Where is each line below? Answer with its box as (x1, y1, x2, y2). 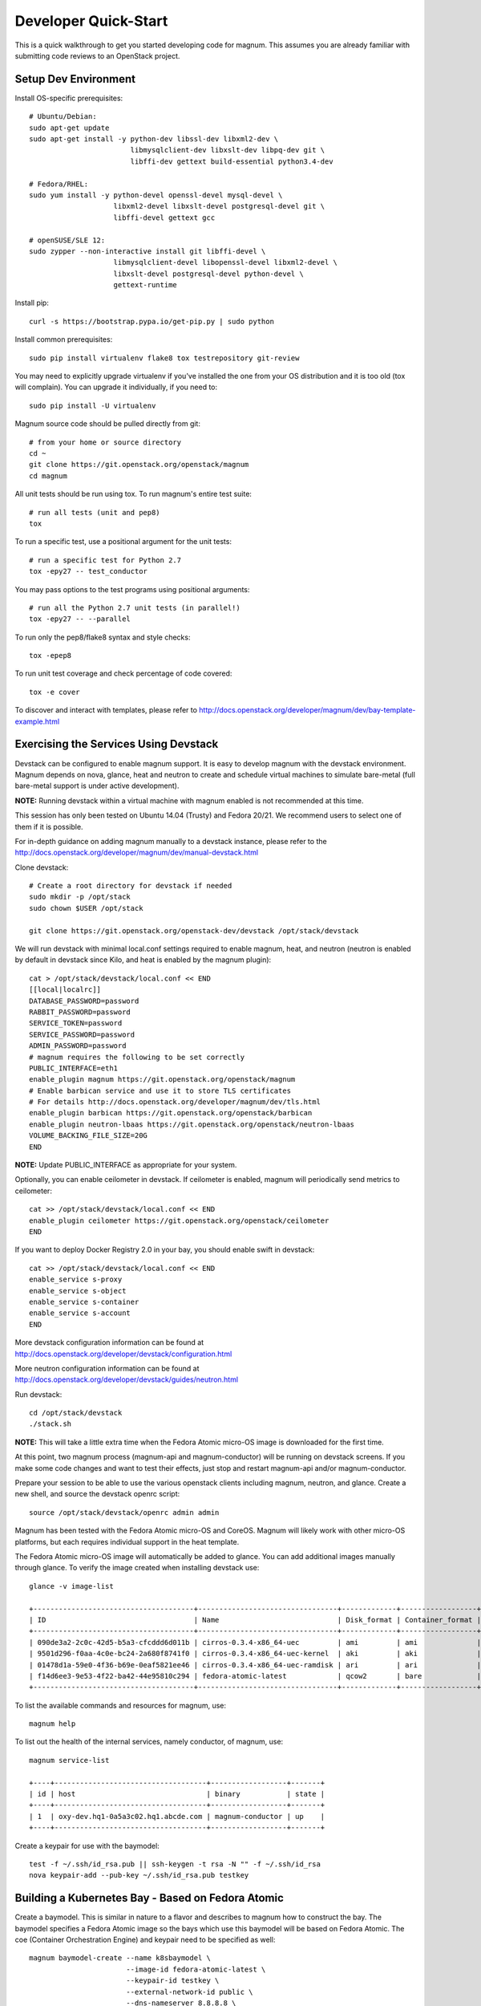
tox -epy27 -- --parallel (29, 615, 131, 623)
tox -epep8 (29, 651, 72, 660)
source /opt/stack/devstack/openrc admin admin (29, 1508, 220, 1517)
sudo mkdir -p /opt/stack (29, 892, 131, 902)
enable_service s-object (29, 1286, 127, 1295)
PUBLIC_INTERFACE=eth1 (29, 1063, 119, 1073)
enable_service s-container (29, 1297, 139, 1306)
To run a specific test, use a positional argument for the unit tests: (14, 537, 232, 546)
